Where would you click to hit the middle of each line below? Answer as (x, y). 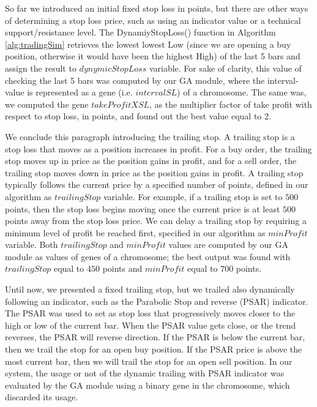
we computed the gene (47, 104)
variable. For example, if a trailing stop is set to (193, 196)
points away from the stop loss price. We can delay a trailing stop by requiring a (156, 221)
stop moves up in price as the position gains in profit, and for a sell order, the (151, 161)
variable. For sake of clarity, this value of (225, 68)
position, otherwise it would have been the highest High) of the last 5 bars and (153, 56)
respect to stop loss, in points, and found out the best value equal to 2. (138, 116)
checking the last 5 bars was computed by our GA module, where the (135, 80)
